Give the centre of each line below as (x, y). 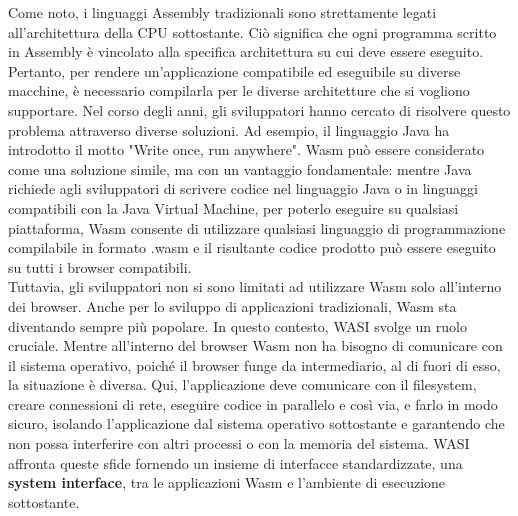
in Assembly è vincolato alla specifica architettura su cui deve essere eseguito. (246, 51)
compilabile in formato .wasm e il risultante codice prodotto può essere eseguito (252, 247)
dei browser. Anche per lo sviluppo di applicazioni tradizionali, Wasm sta (232, 305)
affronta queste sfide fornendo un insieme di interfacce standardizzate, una (235, 462)
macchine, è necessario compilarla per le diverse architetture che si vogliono (239, 90)
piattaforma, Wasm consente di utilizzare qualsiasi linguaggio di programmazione (257, 227)
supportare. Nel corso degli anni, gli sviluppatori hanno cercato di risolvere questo (259, 109)
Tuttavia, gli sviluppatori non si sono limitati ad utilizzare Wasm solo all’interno (255, 286)
